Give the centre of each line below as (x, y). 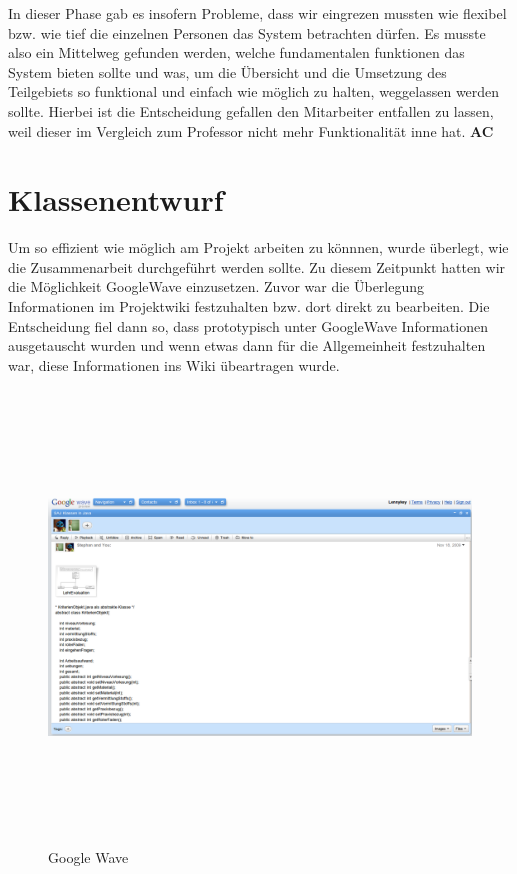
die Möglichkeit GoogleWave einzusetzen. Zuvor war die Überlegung (216, 286)
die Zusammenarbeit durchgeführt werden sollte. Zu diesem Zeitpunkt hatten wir (257, 266)
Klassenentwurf (116, 199)
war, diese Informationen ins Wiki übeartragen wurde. (174, 364)
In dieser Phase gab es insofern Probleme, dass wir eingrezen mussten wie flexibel (257, 13)
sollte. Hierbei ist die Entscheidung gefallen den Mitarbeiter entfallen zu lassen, (251, 110)
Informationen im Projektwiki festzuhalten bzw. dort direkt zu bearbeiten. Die (249, 306)
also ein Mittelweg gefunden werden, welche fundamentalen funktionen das (236, 52)
